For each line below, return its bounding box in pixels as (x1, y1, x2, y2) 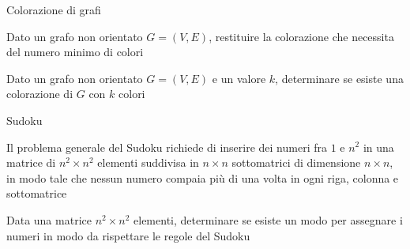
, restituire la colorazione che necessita (209, 28, 394, 44)
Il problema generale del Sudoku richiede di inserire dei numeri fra (6, 138, 327, 155)
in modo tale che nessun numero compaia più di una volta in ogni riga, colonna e (6, 169, 399, 186)
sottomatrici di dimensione (231, 154, 361, 171)
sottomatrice (6, 185, 67, 202)
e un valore (212, 70, 266, 86)
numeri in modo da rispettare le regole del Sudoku (6, 227, 250, 243)
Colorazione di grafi (6, 2, 101, 17)
